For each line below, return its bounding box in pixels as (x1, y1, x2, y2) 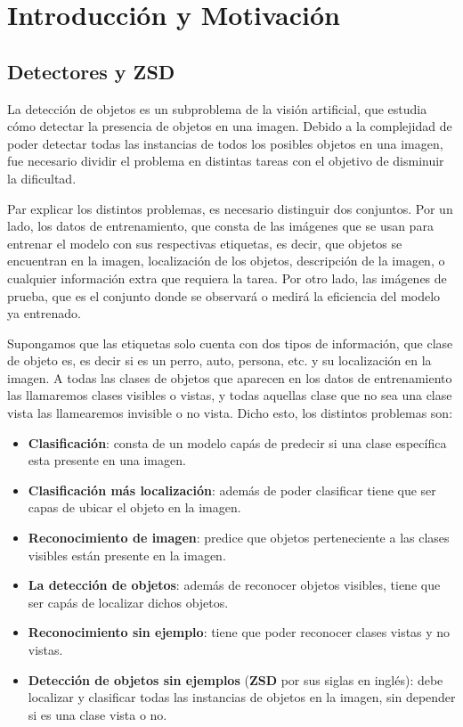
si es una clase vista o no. (28, 705, 167, 723)
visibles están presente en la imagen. (28, 545, 226, 564)
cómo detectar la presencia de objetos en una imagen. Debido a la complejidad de (7, 117, 452, 135)
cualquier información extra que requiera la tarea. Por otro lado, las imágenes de (7, 268, 447, 287)
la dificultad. (7, 168, 77, 187)
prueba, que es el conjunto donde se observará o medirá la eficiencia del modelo (7, 286, 441, 305)
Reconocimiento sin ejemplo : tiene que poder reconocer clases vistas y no (28, 623, 451, 641)
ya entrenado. (7, 304, 81, 323)
